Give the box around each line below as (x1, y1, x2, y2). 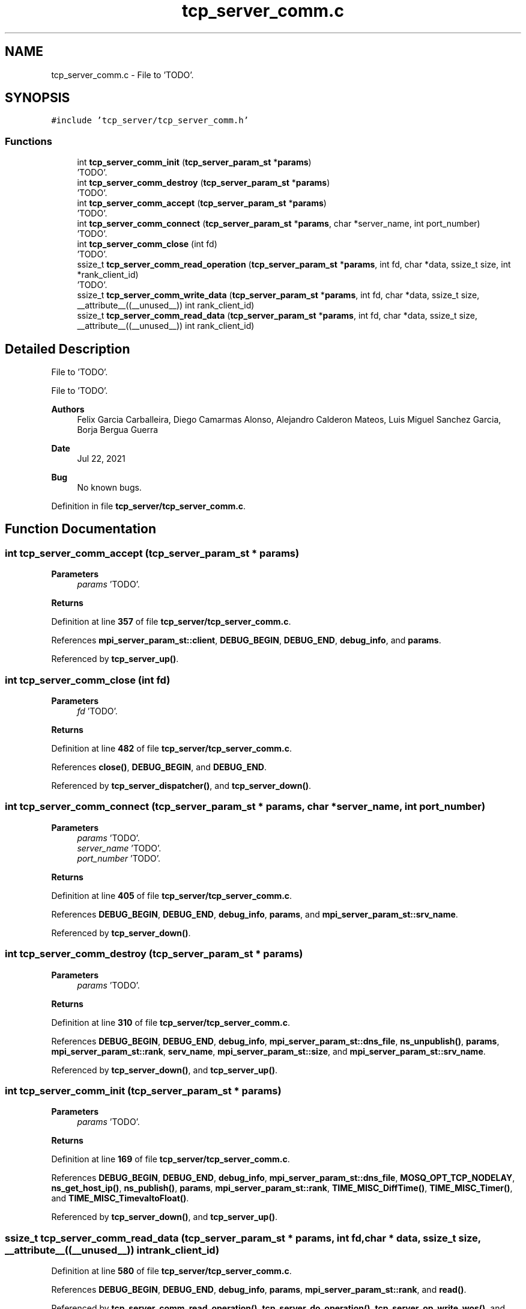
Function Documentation (5, 521, 156, 537)
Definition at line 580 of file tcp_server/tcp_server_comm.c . (51, 1266, 292, 1276)
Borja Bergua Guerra (77, 425, 159, 435)
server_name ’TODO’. (77, 842, 162, 853)
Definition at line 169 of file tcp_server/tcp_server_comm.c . (51, 1154, 290, 1165)
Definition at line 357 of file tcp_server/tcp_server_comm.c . (51, 616, 291, 627)
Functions (5, 135, 52, 147)
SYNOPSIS (5, 90, 70, 106)
